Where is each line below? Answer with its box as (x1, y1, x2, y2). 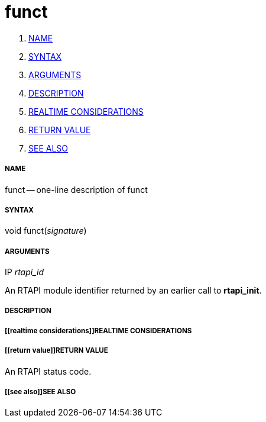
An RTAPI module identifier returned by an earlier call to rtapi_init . (5, 285, 262, 296)
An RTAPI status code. (5, 366, 92, 376)
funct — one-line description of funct (5, 184, 148, 195)
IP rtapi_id (5, 267, 44, 278)
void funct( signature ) (5, 226, 87, 236)
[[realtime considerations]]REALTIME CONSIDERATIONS (5, 326, 192, 335)
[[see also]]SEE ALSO (5, 388, 76, 397)
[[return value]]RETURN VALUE (5, 346, 108, 355)
